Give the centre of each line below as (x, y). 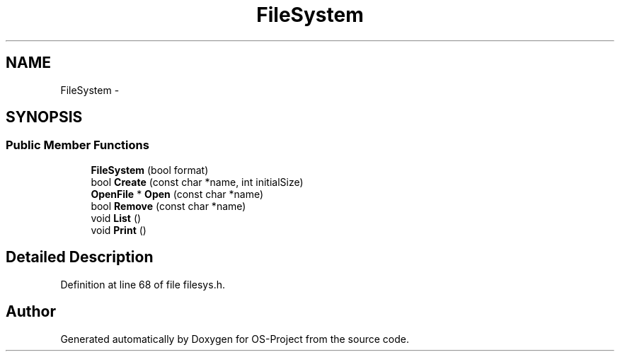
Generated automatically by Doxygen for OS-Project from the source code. (235, 339)
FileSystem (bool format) (150, 170)
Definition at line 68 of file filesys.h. (143, 284)
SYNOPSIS (44, 117)
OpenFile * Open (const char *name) (177, 194)
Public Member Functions (77, 145)
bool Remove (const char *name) (168, 206)
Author (31, 312)
